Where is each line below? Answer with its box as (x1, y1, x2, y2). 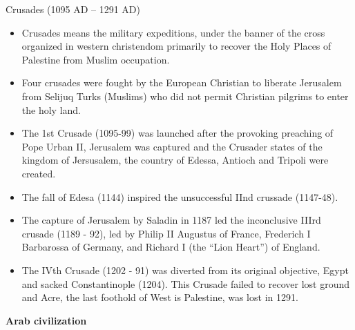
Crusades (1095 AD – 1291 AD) (6, 2, 141, 16)
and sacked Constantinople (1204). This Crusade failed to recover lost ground (21, 276, 350, 291)
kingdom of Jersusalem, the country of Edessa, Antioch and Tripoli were (21, 153, 329, 167)
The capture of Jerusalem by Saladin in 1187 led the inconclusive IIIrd (21, 213, 321, 227)
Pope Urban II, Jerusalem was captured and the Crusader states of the (21, 139, 323, 153)
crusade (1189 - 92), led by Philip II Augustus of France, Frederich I (21, 226, 311, 240)
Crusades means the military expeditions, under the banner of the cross (21, 25, 325, 39)
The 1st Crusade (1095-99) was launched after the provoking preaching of (21, 126, 334, 140)
